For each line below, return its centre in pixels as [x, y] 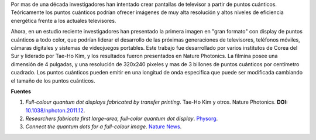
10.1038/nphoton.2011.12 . [55, 110]
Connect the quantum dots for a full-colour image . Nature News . [104, 127]
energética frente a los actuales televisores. [63, 21]
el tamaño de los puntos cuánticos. [53, 81]
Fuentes [21, 91]
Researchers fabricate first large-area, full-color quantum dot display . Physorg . [122, 119]
